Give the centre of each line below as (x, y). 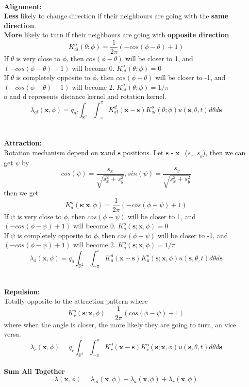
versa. (13, 334)
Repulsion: (22, 291)
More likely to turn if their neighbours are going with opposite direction (116, 35)
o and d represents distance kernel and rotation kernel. (85, 96)
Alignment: (23, 6)
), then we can (224, 153)
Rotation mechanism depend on (51, 153)
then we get (21, 193)
